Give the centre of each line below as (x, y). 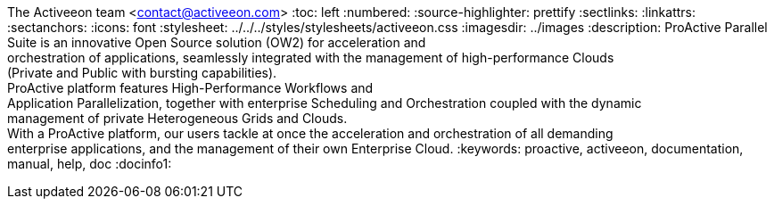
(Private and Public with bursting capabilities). (142, 73)
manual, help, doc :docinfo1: (90, 164)
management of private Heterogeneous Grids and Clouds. (177, 118)
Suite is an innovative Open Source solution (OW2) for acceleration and (217, 42)
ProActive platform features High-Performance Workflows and (190, 88)
